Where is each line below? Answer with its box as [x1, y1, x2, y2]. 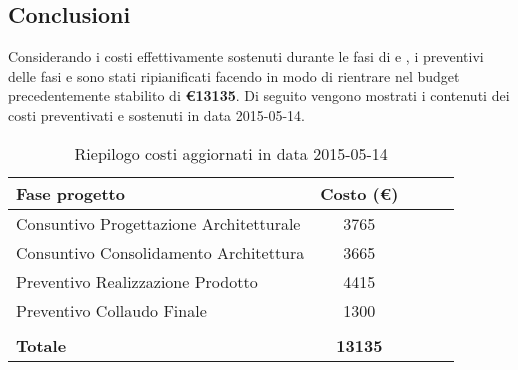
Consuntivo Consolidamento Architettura [16, 240, 305, 264]
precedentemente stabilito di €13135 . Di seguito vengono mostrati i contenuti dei [8, 85, 510, 106]
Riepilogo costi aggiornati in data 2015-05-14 [74, 141, 388, 165]
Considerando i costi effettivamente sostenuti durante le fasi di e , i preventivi [8, 46, 484, 67]
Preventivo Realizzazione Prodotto [16, 269, 258, 293]
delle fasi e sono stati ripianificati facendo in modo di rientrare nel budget [8, 65, 460, 86]
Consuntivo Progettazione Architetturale [16, 211, 301, 235]
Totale [16, 333, 67, 357]
